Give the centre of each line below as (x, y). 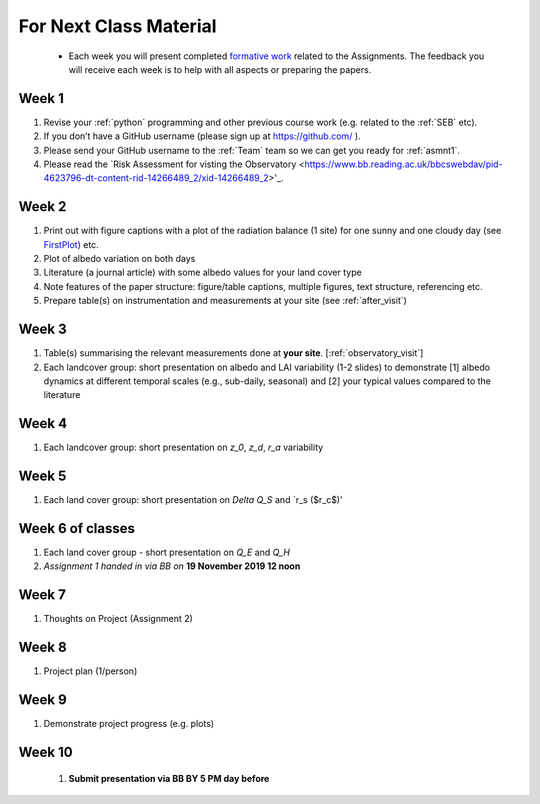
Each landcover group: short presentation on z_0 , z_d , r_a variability (183, 447)
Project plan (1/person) (90, 671)
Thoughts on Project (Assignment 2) (118, 619)
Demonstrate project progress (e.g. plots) (129, 724)
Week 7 (42, 595)
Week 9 (42, 700)
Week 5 (42, 476)
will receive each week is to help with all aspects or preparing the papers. (220, 69)
